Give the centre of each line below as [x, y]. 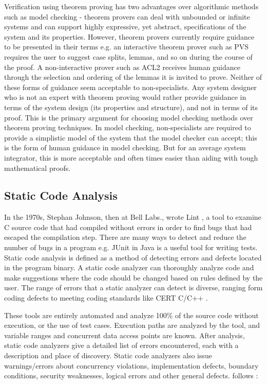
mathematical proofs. [37, 168]
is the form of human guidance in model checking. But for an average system [125, 147]
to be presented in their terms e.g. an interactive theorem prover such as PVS [126, 47]
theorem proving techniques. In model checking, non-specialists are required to [128, 127]
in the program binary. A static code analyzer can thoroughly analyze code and [129, 267]
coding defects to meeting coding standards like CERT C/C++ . [106, 298]
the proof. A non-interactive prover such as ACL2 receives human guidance [122, 67]
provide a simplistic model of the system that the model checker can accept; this [131, 137]
